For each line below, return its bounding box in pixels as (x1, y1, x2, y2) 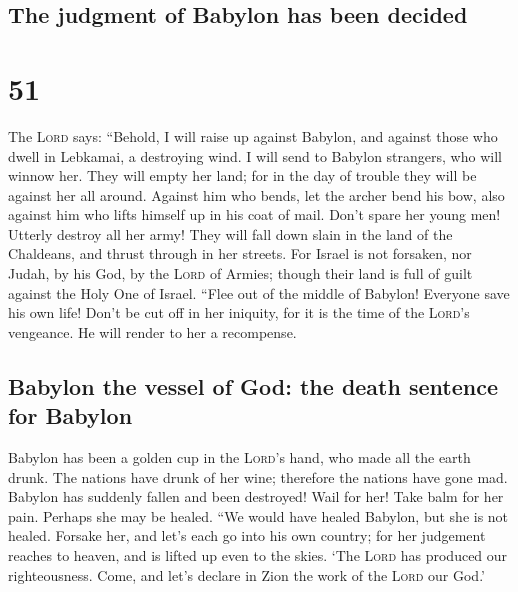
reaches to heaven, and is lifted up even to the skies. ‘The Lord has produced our (8, 545, 508, 565)
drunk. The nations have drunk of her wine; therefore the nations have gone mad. (8, 466, 508, 487)
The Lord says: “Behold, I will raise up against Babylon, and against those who (8, 125, 498, 146)
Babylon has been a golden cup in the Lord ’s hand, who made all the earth (8, 447, 471, 468)
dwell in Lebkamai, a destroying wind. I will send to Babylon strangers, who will (8, 145, 502, 166)
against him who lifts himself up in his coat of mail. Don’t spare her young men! (8, 204, 501, 225)
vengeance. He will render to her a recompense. (8, 321, 297, 342)
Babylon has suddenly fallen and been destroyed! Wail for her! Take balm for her (8, 486, 504, 507)
